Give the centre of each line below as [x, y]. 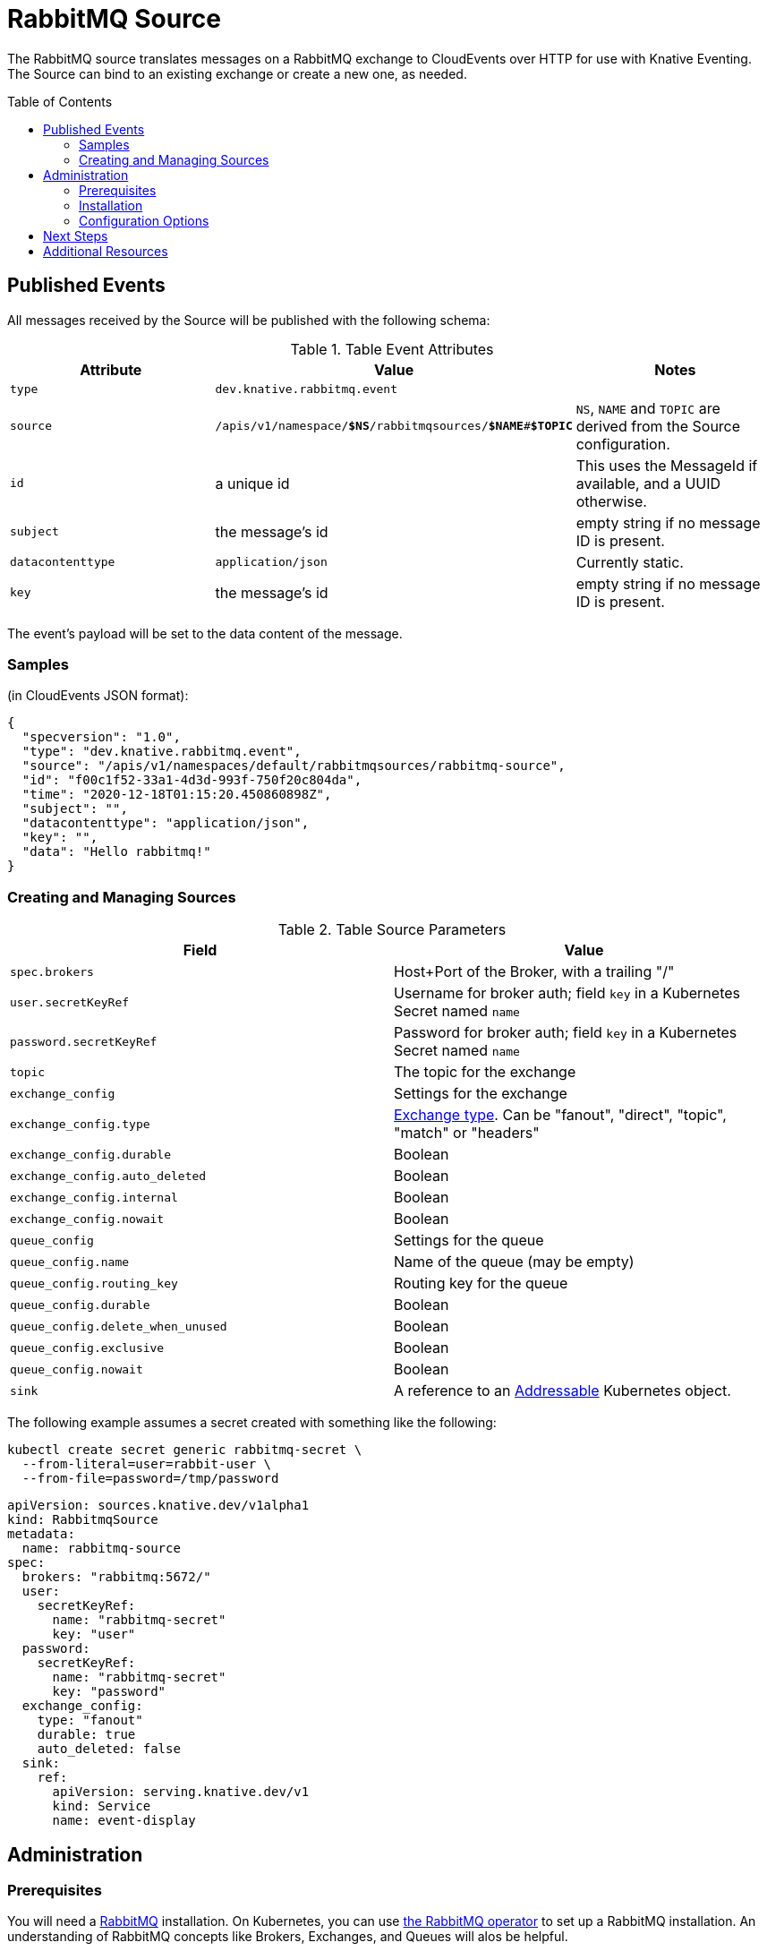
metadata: [41, 1534]
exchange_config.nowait [87, 1219]
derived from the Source [658, 426]
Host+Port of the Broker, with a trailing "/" [534, 972]
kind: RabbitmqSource [83, 1520]
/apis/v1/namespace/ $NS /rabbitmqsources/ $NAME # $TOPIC [394, 426]
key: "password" [109, 1692]
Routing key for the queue [481, 1284]
